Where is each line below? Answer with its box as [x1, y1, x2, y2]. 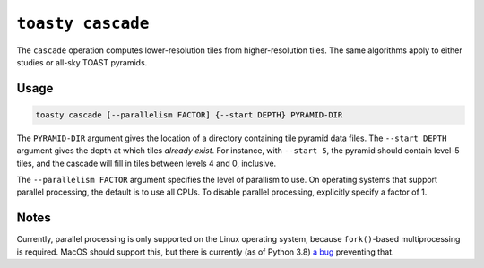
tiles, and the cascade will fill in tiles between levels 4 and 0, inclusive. [16, 158, 277, 169]
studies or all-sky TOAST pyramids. [16, 56, 148, 67]
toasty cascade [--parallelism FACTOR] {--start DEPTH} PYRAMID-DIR [35, 109, 343, 120]
